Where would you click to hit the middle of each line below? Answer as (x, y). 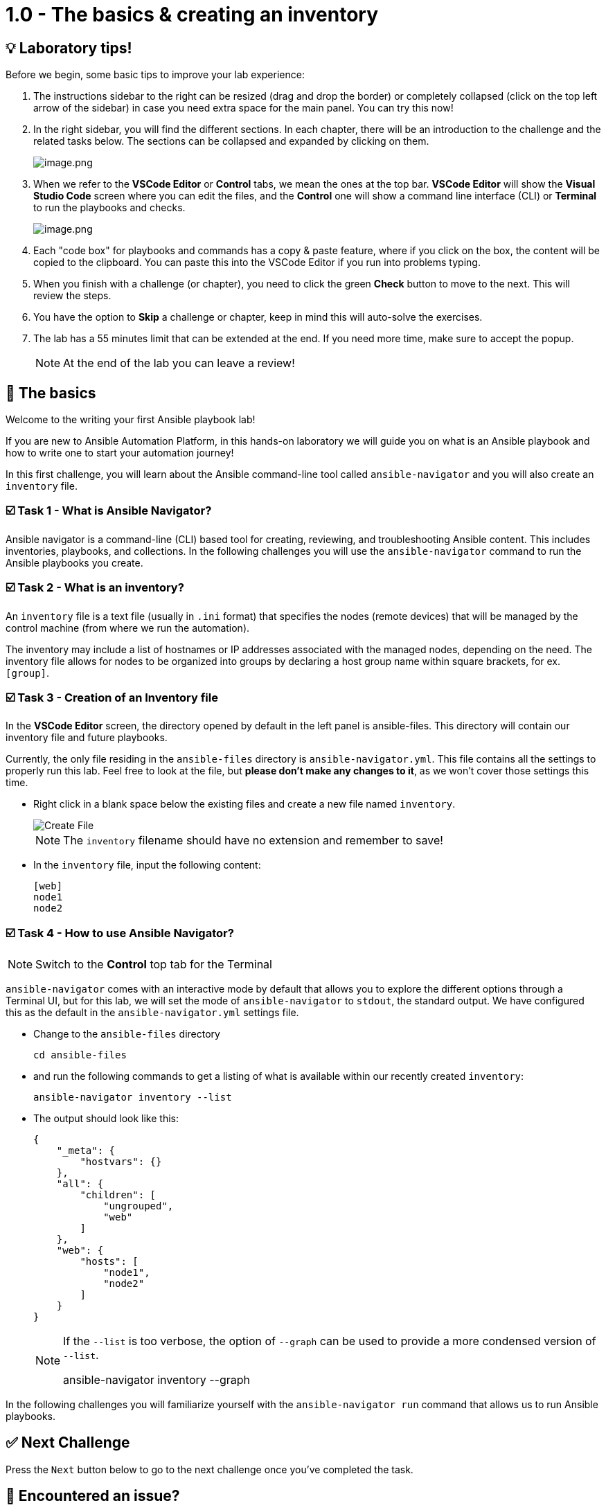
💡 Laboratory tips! (69, 48)
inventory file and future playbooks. (87, 738)
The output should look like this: (106, 1119)
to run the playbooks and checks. (109, 208)
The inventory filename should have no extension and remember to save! (253, 841)
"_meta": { (86, 1151)
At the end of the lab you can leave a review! (179, 363)
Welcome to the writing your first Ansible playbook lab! (131, 420)
